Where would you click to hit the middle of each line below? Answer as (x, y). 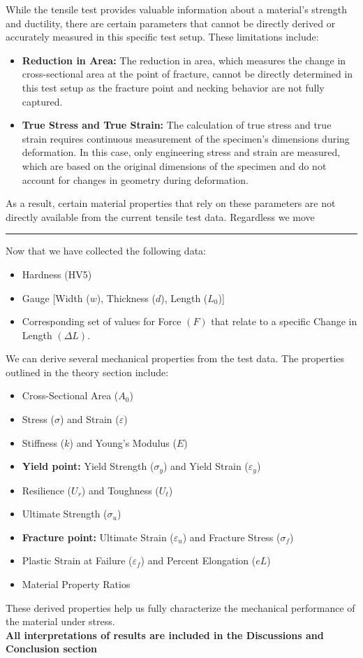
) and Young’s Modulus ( (123, 442)
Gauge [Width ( (56, 298)
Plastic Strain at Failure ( (77, 560)
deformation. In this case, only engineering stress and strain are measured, (181, 152)
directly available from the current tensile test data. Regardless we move (160, 216)
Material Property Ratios (76, 584)
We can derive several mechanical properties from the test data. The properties (175, 358)
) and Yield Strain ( (206, 466)
